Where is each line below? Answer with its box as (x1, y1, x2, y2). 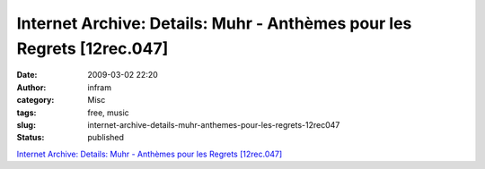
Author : (16, 81, 47, 93)
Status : (16, 132, 45, 143)
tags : (16, 107, 37, 118)
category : (16, 95, 55, 106)
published (87, 132, 125, 143)
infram (87, 81, 112, 93)
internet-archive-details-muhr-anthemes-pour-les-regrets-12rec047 (87, 119, 340, 130)
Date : (16, 70, 38, 80)
